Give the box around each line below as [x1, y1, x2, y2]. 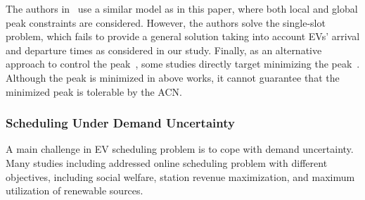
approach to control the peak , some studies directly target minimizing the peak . [6, 56, 360, 71]
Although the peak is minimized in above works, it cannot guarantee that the [6, 70, 340, 85]
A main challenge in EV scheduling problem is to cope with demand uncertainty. [6, 142, 354, 156]
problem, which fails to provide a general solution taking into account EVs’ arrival [6, 29, 360, 44]
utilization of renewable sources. [6, 183, 143, 198]
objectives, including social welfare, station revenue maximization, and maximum [6, 169, 355, 184]
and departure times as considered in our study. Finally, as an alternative [6, 42, 322, 57]
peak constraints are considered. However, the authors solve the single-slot [6, 15, 326, 30]
